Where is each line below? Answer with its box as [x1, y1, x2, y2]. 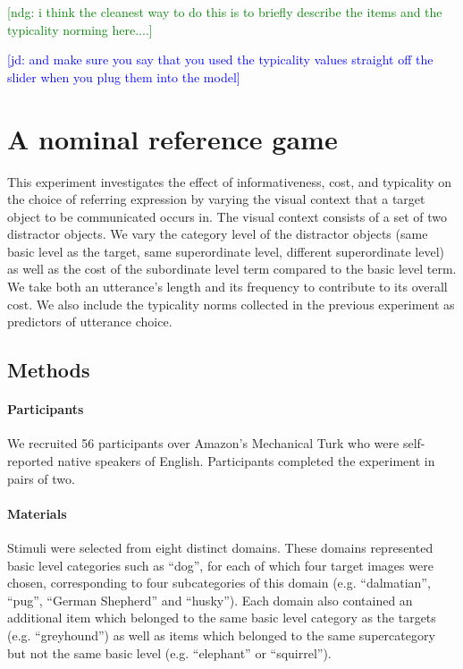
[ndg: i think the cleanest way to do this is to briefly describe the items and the [7, 3, 442, 21]
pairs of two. [7, 469, 75, 487]
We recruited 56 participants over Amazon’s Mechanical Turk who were [7, 434, 400, 453]
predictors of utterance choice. [7, 312, 173, 331]
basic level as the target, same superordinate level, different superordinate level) [7, 241, 445, 260]
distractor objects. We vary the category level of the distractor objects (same [7, 224, 428, 243]
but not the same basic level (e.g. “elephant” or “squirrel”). [7, 643, 332, 662]
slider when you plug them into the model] [7, 67, 240, 86]
